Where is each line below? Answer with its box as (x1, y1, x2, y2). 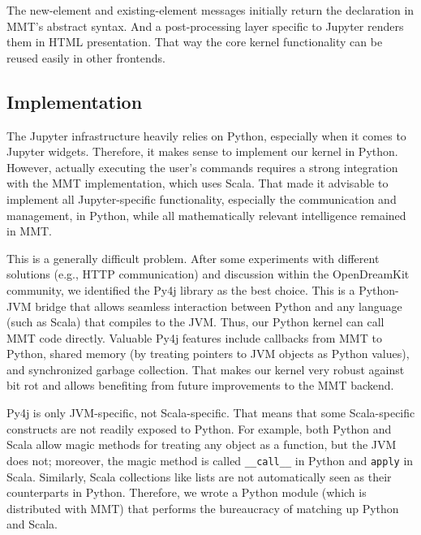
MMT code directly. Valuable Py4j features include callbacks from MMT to (6, 329, 382, 346)
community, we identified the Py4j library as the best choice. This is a (6, 281, 355, 298)
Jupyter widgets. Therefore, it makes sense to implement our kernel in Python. (6, 143, 398, 160)
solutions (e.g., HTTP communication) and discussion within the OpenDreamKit (6, 265, 410, 283)
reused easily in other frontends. (6, 49, 165, 66)
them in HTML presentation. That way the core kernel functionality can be (6, 33, 383, 50)
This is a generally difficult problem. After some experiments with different (6, 249, 380, 266)
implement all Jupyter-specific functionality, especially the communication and (6, 190, 397, 207)
